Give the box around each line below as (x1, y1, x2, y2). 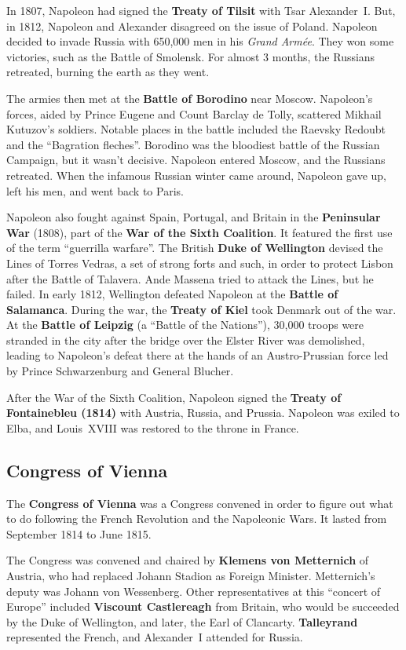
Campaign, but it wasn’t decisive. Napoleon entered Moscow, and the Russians (6, 152, 386, 168)
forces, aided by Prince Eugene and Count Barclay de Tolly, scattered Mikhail (6, 105, 382, 122)
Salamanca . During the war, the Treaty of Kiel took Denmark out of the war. (6, 301, 397, 317)
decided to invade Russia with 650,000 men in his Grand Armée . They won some (6, 33, 394, 49)
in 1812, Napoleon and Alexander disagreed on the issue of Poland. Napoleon (6, 17, 378, 34)
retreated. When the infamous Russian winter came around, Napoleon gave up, (6, 166, 386, 183)
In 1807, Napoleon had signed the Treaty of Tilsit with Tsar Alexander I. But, (6, 2, 396, 18)
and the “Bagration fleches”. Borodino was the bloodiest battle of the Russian (6, 136, 380, 152)
